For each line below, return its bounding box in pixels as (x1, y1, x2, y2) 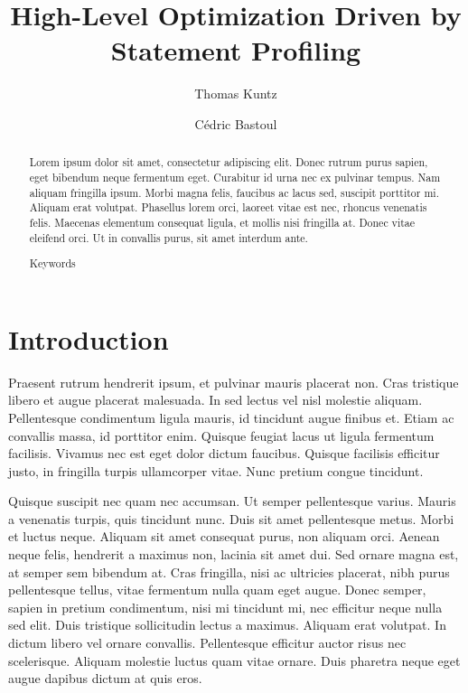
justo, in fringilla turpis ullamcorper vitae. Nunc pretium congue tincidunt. (8, 461, 424, 480)
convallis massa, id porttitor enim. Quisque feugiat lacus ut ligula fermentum (8, 426, 435, 445)
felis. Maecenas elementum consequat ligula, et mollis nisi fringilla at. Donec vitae (29, 214, 416, 229)
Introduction (8, 320, 169, 357)
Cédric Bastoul (194, 114, 277, 133)
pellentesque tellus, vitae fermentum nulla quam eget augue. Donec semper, (8, 580, 426, 599)
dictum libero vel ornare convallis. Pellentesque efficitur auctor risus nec (8, 633, 407, 652)
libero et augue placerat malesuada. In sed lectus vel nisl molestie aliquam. (8, 390, 423, 409)
